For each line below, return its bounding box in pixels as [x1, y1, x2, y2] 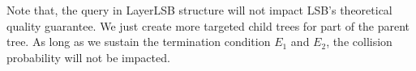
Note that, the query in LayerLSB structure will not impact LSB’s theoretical [6, 2, 392, 18]
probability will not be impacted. [6, 48, 170, 65]
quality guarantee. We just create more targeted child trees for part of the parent [6, 17, 410, 34]
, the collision [326, 33, 392, 50]
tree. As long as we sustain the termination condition [6, 33, 271, 50]
